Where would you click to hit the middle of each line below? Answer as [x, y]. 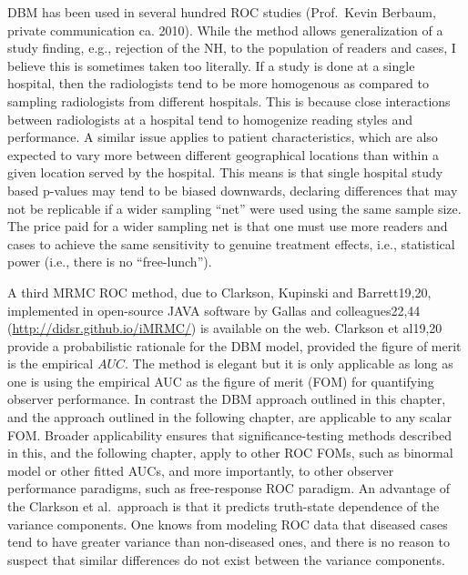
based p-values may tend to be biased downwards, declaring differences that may [233, 190]
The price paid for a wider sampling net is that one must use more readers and [228, 226]
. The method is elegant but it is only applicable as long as [289, 363]
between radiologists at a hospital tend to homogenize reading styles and [210, 119]
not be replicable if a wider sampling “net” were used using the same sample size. [234, 208]
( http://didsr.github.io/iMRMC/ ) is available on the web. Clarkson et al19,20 [225, 328]
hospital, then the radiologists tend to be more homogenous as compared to [218, 83]
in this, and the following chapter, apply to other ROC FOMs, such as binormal [230, 453]
